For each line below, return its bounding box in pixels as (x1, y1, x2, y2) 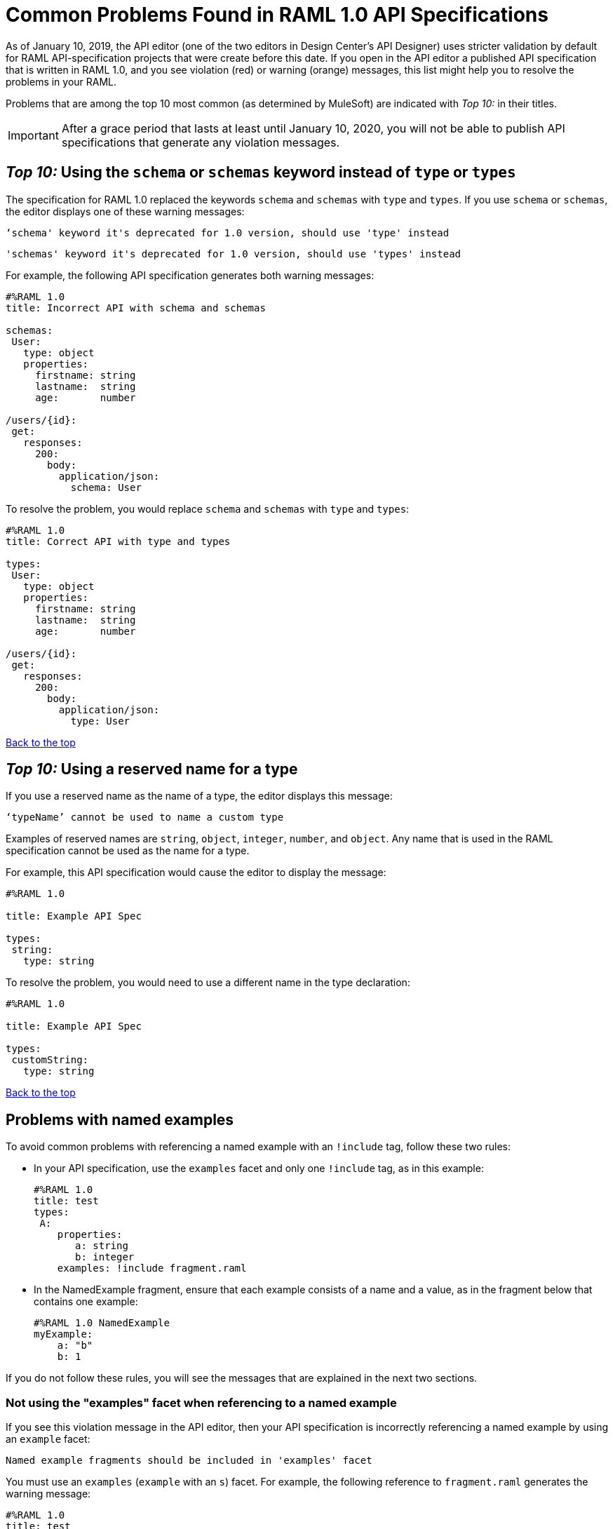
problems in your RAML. (6, 75, 117, 88)
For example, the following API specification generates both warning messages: (6, 269, 375, 281)
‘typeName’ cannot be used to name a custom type (6, 811, 284, 823)
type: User (70, 715, 130, 727)
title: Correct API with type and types (6, 535, 231, 547)
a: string (75, 1240, 128, 1252)
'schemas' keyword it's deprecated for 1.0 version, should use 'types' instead (6, 248, 462, 260)
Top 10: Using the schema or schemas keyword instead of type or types (6, 163, 516, 182)
